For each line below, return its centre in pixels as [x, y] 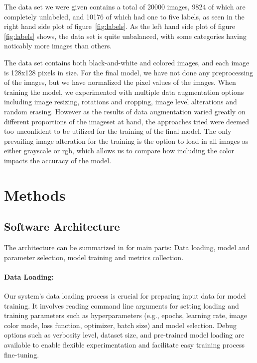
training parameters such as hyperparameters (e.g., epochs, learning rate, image [126, 315]
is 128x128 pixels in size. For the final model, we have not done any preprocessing [129, 72]
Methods [35, 194]
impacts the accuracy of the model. [58, 160]
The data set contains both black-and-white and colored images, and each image [127, 62]
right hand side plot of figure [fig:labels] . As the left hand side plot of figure [120, 26]
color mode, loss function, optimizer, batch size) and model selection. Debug [120, 325]
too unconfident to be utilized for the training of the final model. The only [118, 131]
